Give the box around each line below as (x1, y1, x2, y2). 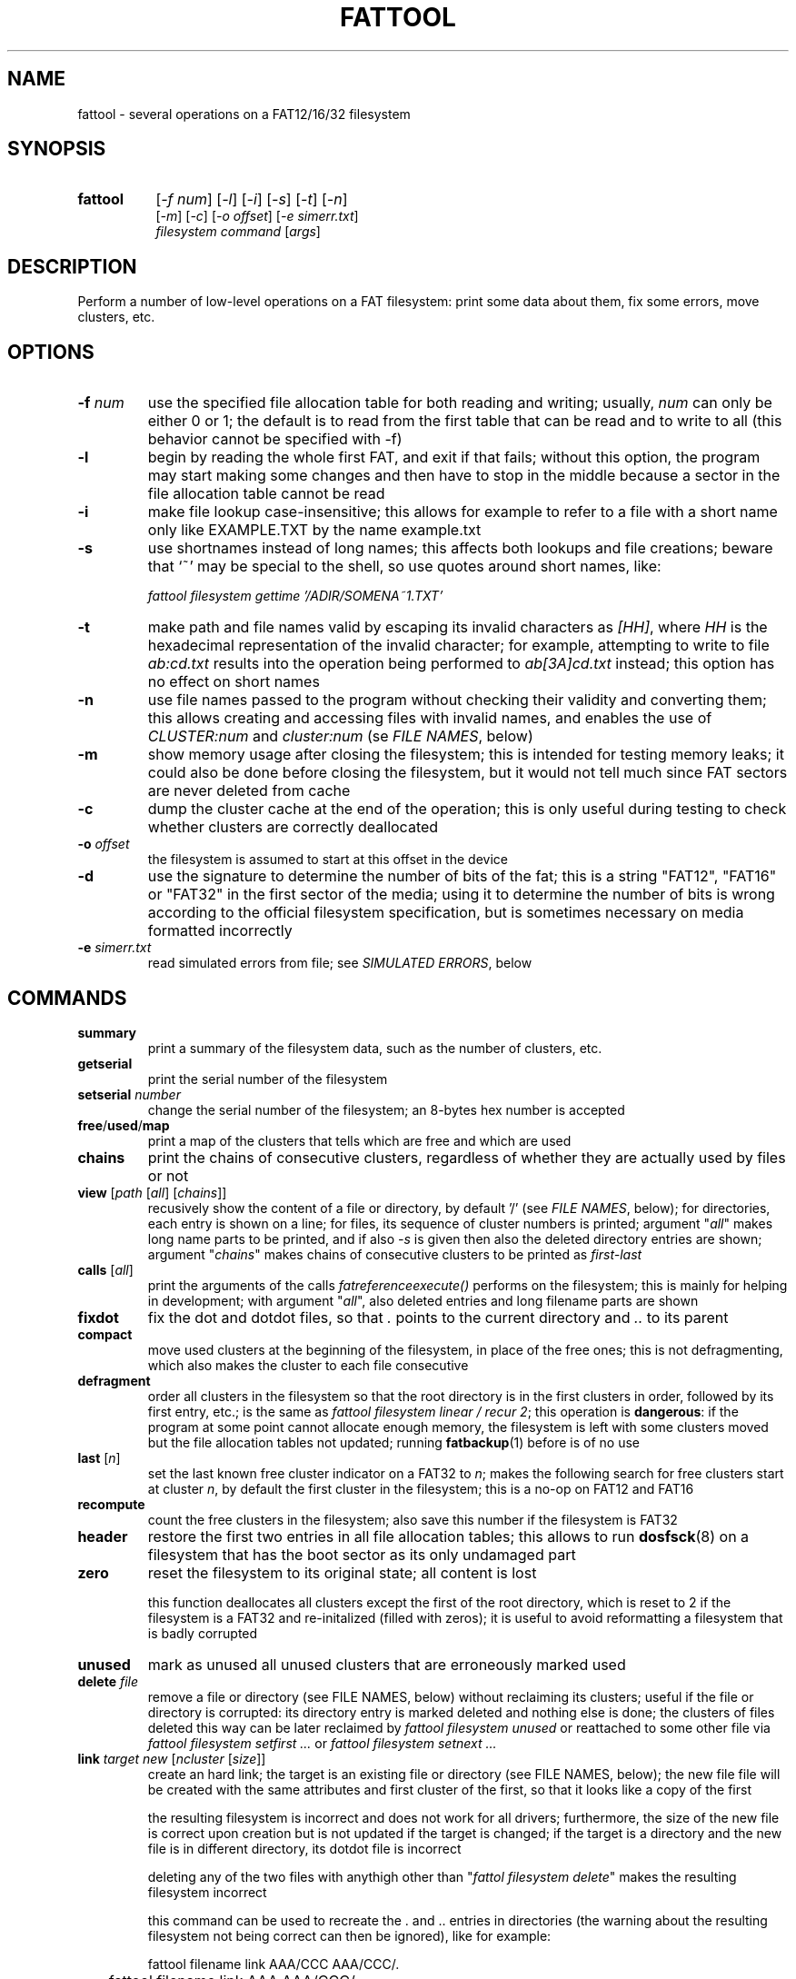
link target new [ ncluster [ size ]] (77, 1750, 266, 1766)
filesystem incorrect (147, 1884, 267, 1900)
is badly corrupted (147, 1625, 258, 1641)
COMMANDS (7, 986, 127, 1009)
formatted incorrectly (147, 921, 293, 940)
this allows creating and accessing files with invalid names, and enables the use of (147, 709, 712, 728)
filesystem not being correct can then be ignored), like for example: (147, 1927, 552, 1944)
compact (77, 1326, 133, 1342)
